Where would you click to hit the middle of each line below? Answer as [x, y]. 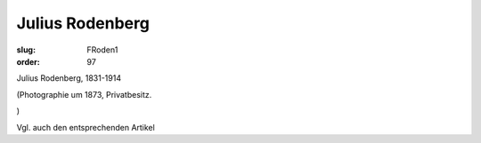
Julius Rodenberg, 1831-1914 [69, 78]
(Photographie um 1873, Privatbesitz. [84, 94]
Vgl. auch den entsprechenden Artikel [86, 127]
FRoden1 [102, 50]
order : [28, 61]
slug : [26, 50]
